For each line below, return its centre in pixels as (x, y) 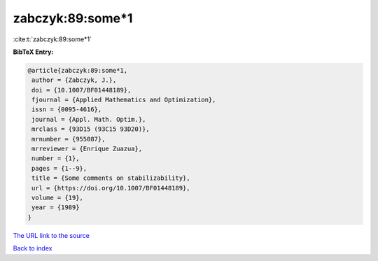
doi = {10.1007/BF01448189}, (82, 90)
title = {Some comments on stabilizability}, (111, 178)
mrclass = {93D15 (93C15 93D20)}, (91, 129)
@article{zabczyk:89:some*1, (78, 70)
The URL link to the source (51, 235)
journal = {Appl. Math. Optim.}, (89, 119)
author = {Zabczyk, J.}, (74, 80)
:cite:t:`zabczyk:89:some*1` (52, 39)
